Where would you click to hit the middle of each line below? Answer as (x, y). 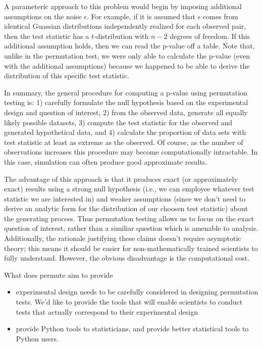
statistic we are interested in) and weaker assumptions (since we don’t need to (125, 198)
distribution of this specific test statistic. (67, 76)
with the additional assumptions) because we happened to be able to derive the (127, 65)
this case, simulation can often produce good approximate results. (106, 161)
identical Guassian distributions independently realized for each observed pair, (125, 26)
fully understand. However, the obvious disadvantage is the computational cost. (127, 258)
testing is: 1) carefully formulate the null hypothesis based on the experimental (126, 102)
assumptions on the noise (43, 16)
